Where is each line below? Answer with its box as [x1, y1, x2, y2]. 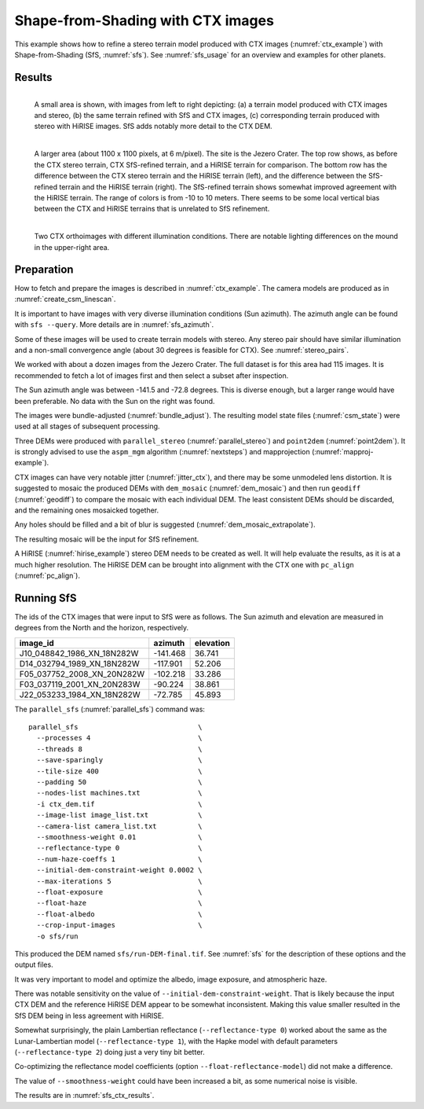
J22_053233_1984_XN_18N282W [19, 689, 141, 700]
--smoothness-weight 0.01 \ [36, 832, 203, 841]
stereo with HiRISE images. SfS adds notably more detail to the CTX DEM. [34, 122, 272, 131]
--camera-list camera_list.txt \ [36, 821, 203, 831]
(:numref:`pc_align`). [14, 571, 80, 580]
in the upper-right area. [34, 242, 110, 252]
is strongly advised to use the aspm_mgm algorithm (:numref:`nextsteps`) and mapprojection [14, 447, 310, 457]
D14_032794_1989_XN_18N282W [19, 658, 141, 669]
